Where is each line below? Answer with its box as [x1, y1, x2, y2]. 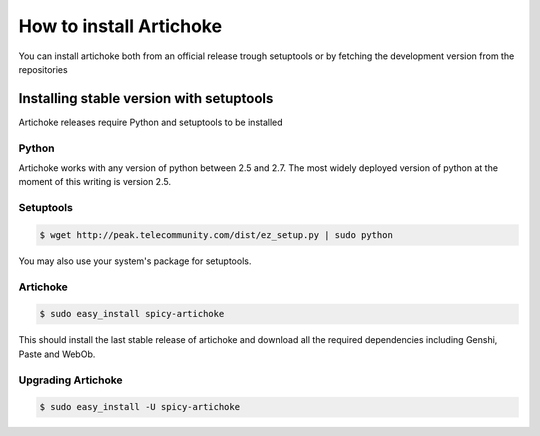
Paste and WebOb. [18, 348, 96, 360]
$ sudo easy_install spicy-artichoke [39, 308, 225, 320]
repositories [18, 63, 69, 75]
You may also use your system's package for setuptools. [18, 255, 252, 267]
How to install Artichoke [18, 15, 223, 37]
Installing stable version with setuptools [18, 90, 274, 107]
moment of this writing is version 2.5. [18, 176, 172, 188]
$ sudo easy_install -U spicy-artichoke [39, 401, 240, 413]
